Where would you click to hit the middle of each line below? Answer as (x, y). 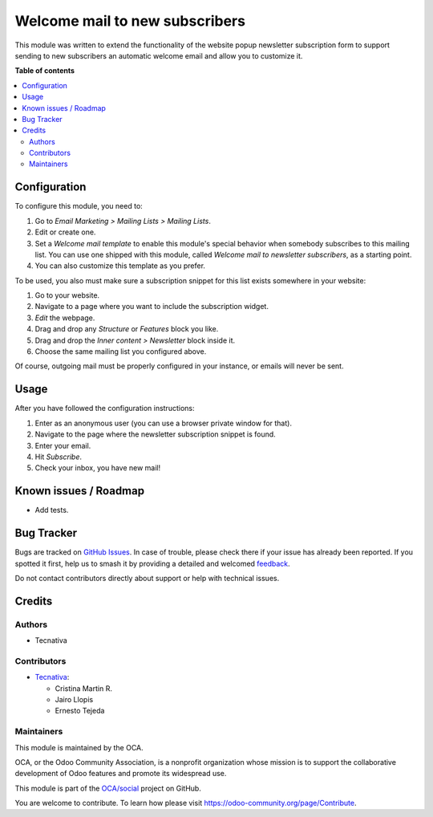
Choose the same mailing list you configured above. (121, 352)
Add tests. (52, 510)
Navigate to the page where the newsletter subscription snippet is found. (155, 434)
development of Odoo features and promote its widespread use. (121, 774)
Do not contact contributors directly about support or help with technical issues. (147, 578)
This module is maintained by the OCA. (79, 747)
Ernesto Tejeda (80, 711)
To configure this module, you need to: (79, 206)
